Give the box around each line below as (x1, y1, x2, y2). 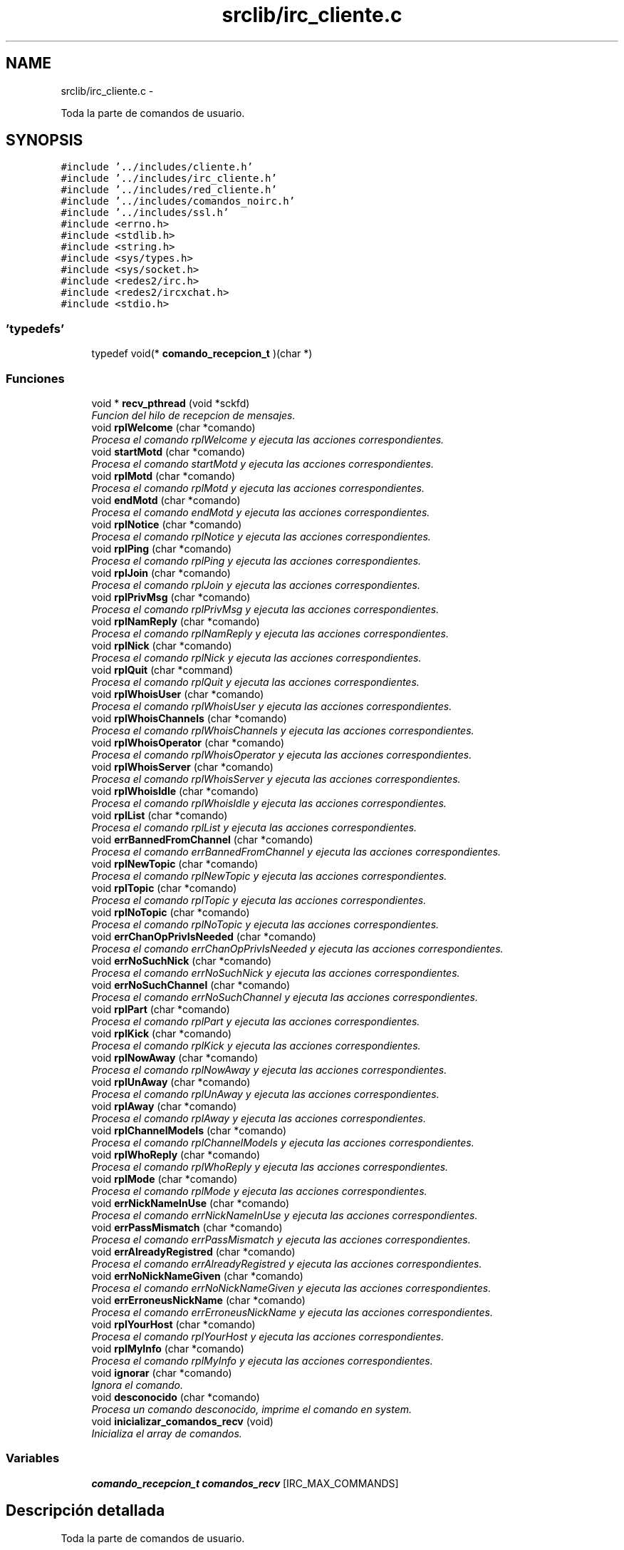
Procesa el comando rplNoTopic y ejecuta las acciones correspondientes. (91, 918, 440, 930)
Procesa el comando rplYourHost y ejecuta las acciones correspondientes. (91, 1330, 444, 1343)
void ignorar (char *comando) (91, 1366, 232, 1379)
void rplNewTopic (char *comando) (91, 857, 259, 870)
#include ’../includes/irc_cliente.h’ (61, 173, 277, 185)
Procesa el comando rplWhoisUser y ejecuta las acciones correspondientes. (91, 699, 452, 712)
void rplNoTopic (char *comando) (91, 905, 250, 918)
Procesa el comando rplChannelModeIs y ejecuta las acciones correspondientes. (91, 1136, 474, 1149)
